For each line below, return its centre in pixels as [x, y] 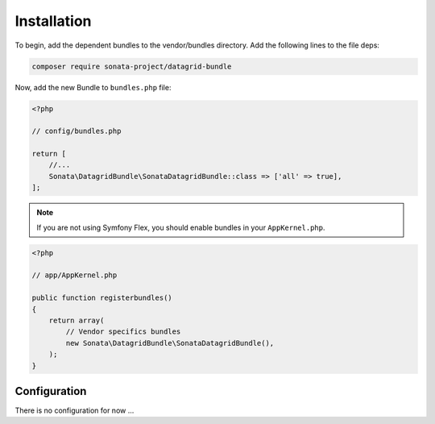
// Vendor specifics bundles [123, 332]
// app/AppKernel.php [75, 275]
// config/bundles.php [77, 131]
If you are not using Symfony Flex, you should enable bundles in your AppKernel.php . [181, 227]
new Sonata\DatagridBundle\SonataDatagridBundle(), [170, 343]
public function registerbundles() [102, 298]
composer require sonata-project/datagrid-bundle [132, 66]
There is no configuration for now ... [75, 410]
